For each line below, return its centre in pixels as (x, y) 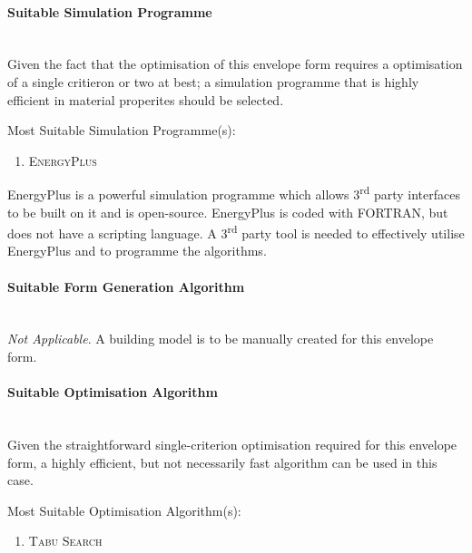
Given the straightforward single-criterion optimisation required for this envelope (232, 445)
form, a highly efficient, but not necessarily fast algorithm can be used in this (222, 462)
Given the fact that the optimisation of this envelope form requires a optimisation (235, 64)
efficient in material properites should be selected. (146, 99)
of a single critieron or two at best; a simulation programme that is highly (213, 81)
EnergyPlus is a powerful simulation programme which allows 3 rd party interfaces (234, 193)
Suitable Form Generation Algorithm (126, 286)
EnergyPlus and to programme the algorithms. (137, 251)
